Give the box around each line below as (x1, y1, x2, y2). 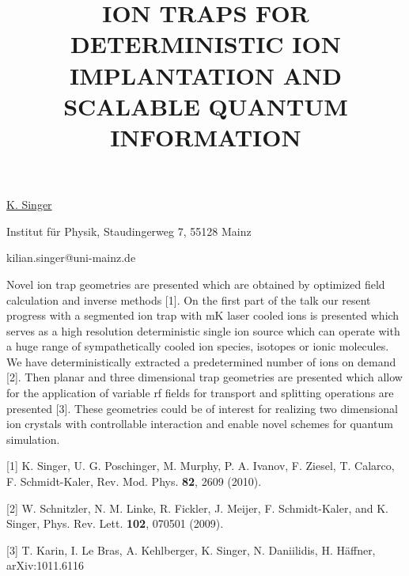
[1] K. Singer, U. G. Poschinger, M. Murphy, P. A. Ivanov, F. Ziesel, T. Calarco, (6, 457, 395, 474)
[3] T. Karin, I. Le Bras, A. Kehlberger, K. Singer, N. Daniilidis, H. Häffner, (6, 541, 376, 558)
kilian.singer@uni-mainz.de (6, 249, 136, 266)
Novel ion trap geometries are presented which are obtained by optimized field (6, 275, 385, 292)
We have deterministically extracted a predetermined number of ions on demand (6, 353, 396, 369)
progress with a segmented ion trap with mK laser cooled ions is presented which (6, 307, 400, 324)
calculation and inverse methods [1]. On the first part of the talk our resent (6, 291, 371, 308)
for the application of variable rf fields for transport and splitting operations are (6, 385, 394, 401)
